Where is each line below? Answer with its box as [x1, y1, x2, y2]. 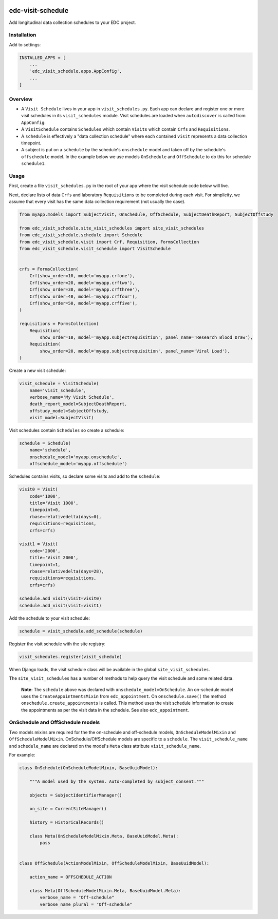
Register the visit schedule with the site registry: [9, 641, 106, 647]
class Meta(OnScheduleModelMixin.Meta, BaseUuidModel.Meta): [29, 833, 179, 839]
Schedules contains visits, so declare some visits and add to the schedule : [9, 473, 161, 479]
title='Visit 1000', [29, 500, 79, 506]
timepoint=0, [29, 507, 61, 512]
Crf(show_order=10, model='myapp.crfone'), [29, 273, 135, 279]
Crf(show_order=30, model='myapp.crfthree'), [29, 287, 140, 292]
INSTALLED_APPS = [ [19, 55, 66, 61]
